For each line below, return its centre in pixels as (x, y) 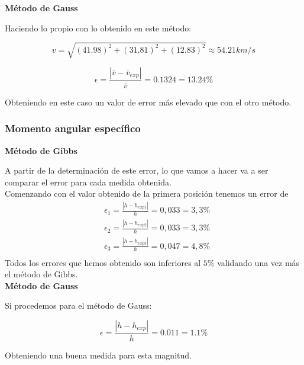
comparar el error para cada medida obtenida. (88, 182)
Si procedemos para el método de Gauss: (78, 305)
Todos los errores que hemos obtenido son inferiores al (103, 262)
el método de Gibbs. (41, 274)
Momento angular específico (73, 128)
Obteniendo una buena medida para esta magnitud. (98, 355)
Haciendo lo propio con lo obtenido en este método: (98, 28)
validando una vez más (258, 262)
